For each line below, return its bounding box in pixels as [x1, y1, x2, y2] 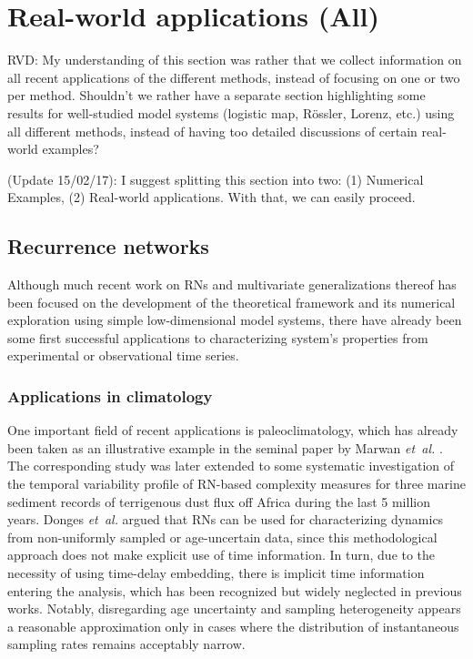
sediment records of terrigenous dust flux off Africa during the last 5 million [7, 492, 430, 511]
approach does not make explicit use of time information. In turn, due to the [7, 545, 436, 564]
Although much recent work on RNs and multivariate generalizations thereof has [7, 275, 457, 294]
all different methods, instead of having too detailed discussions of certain [7, 121, 418, 140]
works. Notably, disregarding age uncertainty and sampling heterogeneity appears [7, 599, 461, 618]
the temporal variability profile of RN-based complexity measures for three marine [7, 474, 466, 493]
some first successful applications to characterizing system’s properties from [7, 328, 428, 347]
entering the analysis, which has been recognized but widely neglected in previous [7, 581, 462, 600]
